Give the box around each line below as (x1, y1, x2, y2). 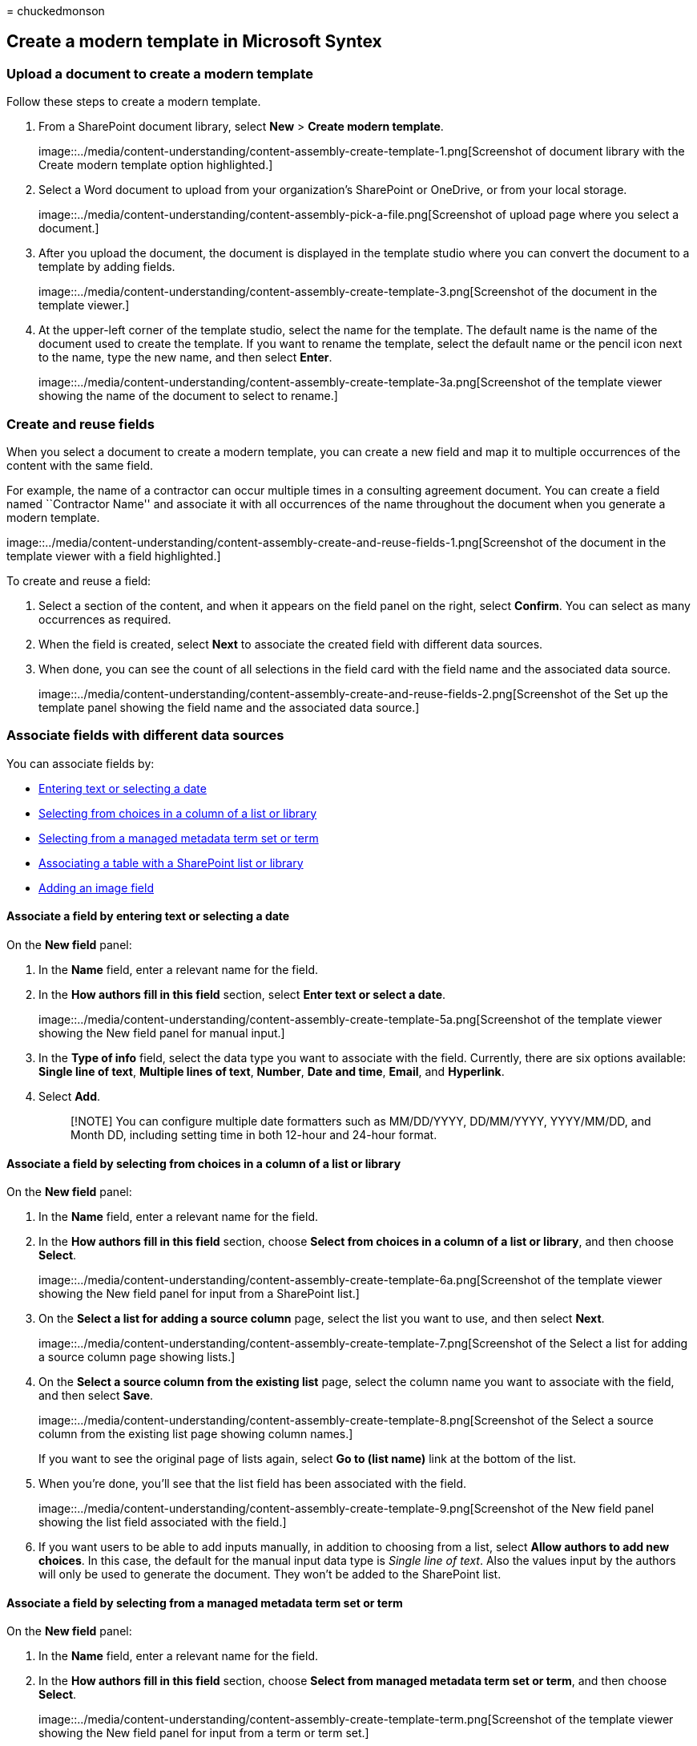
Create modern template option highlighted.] (38, 158, 273, 172)
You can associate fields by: (6, 756, 155, 770)
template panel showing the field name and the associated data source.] (38, 700, 420, 714)
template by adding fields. (38, 260, 175, 274)
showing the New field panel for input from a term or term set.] (38, 1726, 369, 1740)
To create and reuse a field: (6, 573, 151, 588)
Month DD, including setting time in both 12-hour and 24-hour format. (71, 1127, 437, 1142)
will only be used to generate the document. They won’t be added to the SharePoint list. (38, 1567, 502, 1582)
